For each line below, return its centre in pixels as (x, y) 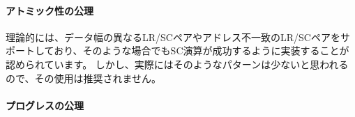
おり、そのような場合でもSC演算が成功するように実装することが (202, 50)
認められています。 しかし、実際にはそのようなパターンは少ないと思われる (177, 64)
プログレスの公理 (45, 105)
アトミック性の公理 (50, 10)
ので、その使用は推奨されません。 (84, 78)
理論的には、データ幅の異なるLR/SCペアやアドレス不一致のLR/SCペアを (173, 37)
